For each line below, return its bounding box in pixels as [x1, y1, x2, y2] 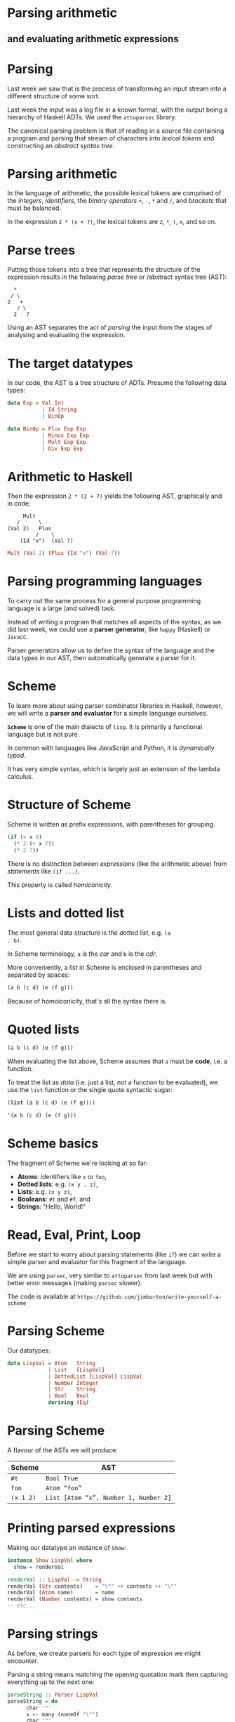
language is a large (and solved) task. [7, 604, 116, 612]
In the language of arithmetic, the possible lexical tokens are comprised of [7, 189, 222, 197]
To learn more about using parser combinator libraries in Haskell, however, [7, 702, 223, 710]
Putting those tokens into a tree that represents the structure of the [7, 265, 201, 274]
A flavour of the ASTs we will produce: [7, 1445, 118, 1454]
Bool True [45, 1474, 79, 1483]
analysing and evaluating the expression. [7, 331, 126, 339]
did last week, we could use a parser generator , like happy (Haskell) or [7, 625, 211, 633]
